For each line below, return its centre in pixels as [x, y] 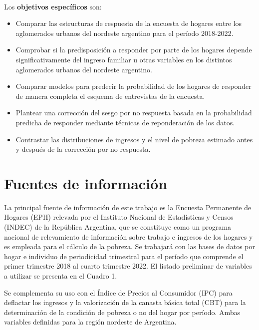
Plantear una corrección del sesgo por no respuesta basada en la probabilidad [134, 113]
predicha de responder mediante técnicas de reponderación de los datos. [125, 122]
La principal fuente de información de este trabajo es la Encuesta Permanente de [128, 207]
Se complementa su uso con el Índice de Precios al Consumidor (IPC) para [118, 292]
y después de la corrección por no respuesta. [83, 149]
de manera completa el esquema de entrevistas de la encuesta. [110, 96]
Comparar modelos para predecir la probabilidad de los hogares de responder [133, 86]
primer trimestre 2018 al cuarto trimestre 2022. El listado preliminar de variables [128, 266]
